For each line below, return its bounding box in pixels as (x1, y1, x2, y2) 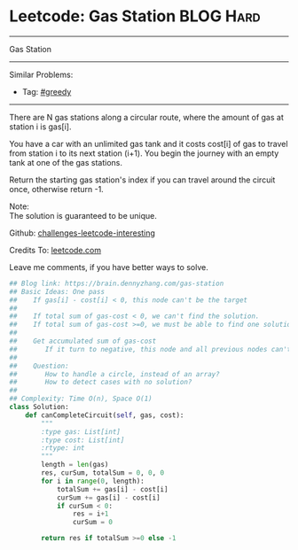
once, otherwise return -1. (9, 183, 104, 194)
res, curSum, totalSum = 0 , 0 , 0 (41, 469, 165, 477)
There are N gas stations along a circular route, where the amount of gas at (9, 112, 284, 122)
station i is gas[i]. (9, 121, 72, 132)
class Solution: (9, 403, 69, 412)
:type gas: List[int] (41, 427, 122, 436)
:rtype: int (41, 444, 86, 453)
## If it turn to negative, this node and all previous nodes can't (9, 345, 292, 353)
